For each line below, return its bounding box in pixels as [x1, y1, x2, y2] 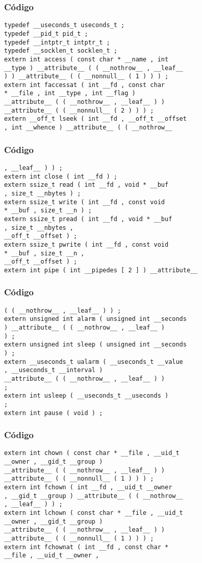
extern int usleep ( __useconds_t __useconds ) [4, 392, 169, 400]
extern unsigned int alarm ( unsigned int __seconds [4, 315, 187, 323]
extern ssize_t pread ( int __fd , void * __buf [4, 215, 172, 223]
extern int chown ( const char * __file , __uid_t [4, 449, 180, 457]
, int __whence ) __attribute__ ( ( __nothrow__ [4, 124, 172, 132]
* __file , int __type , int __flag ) [4, 90, 136, 97]
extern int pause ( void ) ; [4, 409, 103, 417]
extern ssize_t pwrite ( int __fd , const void [4, 241, 169, 248]
